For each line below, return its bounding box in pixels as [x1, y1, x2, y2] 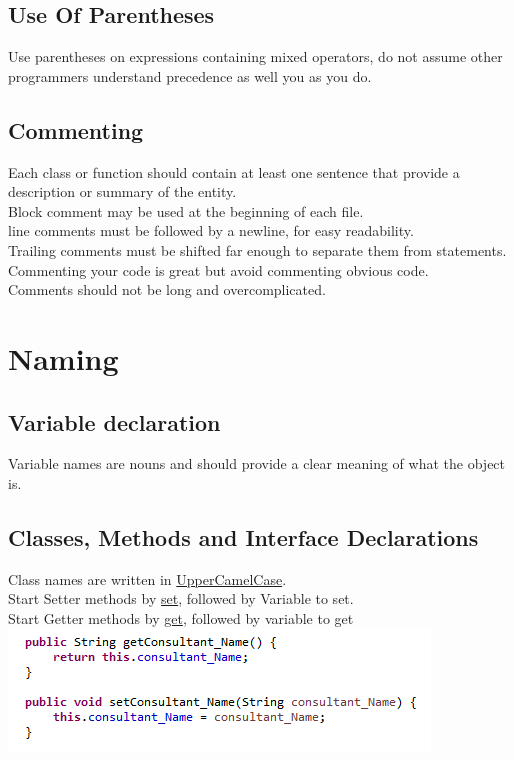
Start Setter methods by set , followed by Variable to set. [8, 588, 354, 609]
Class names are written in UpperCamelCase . [8, 568, 287, 589]
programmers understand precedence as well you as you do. [8, 65, 372, 86]
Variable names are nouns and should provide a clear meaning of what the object [8, 453, 506, 474]
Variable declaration [8, 406, 221, 437]
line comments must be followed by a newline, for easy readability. [8, 220, 414, 241]
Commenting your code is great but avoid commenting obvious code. [8, 259, 429, 280]
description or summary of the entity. [8, 181, 237, 202]
